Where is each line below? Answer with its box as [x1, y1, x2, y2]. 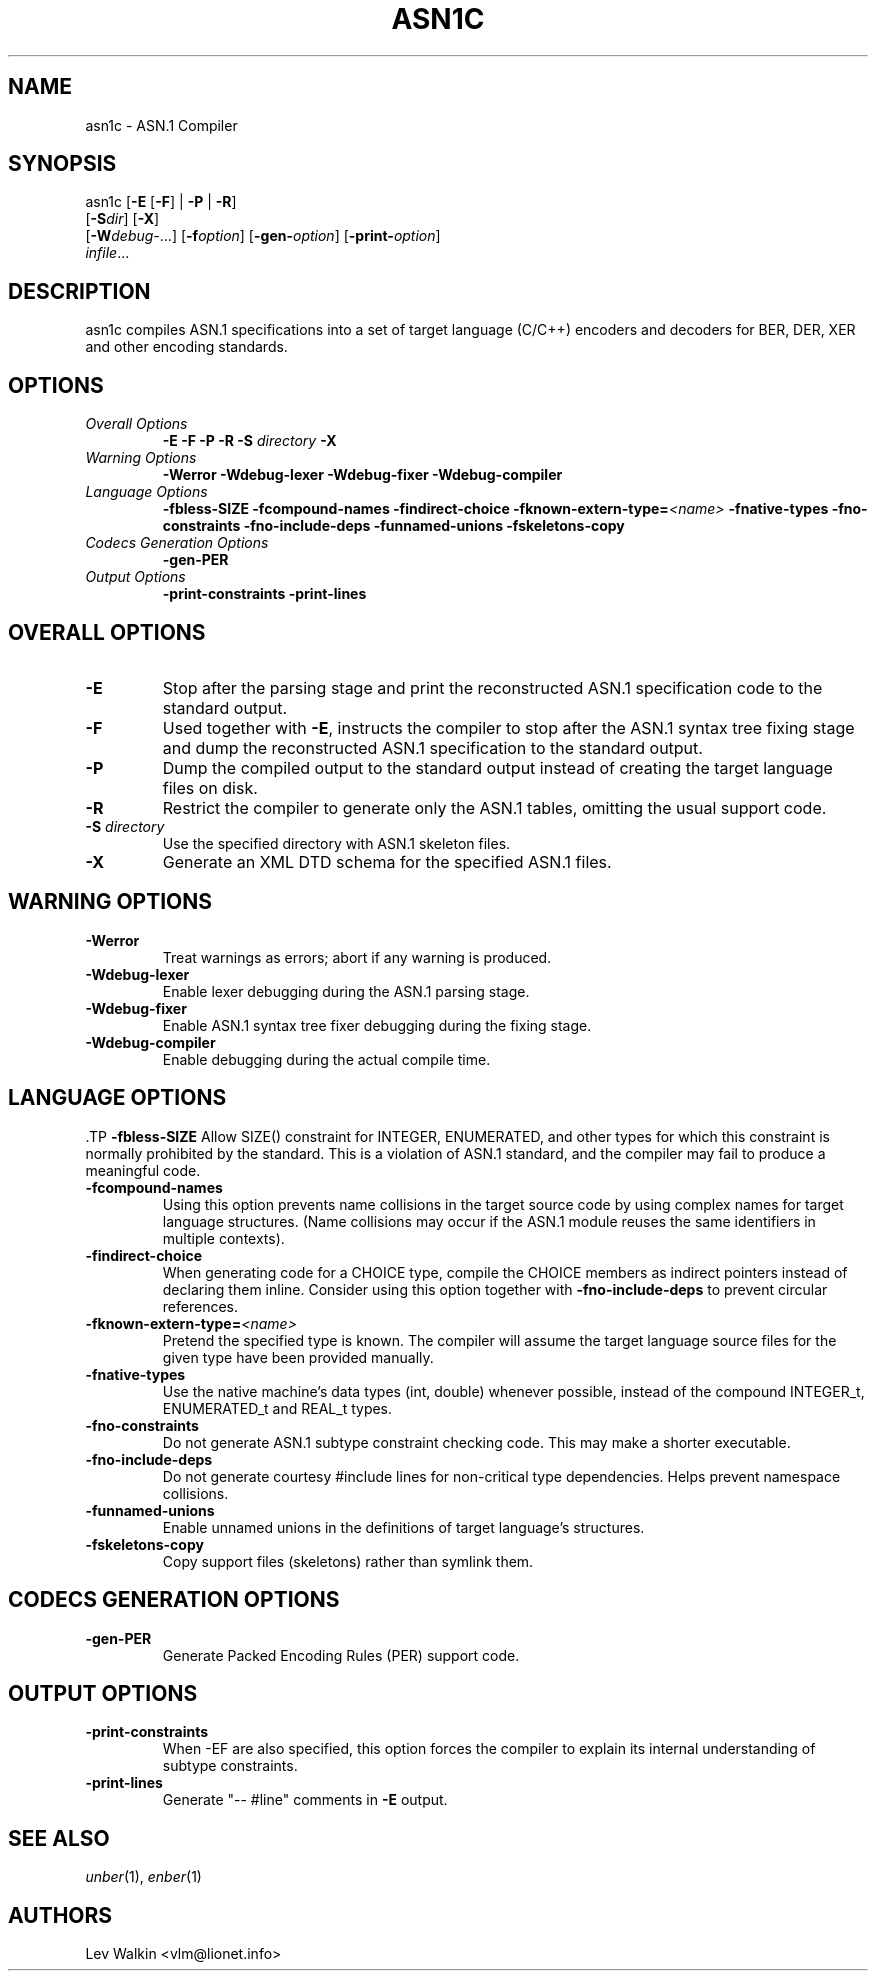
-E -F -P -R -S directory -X [162, 432, 337, 450]
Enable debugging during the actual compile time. [162, 1050, 491, 1068]
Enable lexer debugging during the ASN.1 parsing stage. [162, 982, 530, 1000]
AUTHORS [8, 1902, 113, 1928]
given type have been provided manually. [162, 1348, 434, 1366]
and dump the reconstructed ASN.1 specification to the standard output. [162, 737, 703, 758]
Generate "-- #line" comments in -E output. [162, 1791, 448, 1809]
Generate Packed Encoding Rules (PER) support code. [162, 1646, 520, 1664]
